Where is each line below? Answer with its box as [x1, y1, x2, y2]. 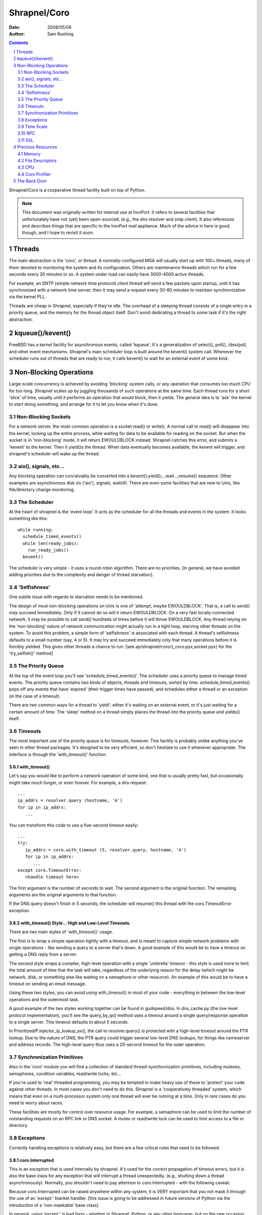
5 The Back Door [13, 178, 47, 184]
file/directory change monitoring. [9, 486, 75, 492]
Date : [9, 24, 20, 30]
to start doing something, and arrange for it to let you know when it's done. [9, 401, 159, 407]
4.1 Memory [17, 151, 41, 156]
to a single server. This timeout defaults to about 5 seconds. [9, 1019, 129, 1025]
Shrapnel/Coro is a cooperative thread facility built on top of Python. [9, 187, 146, 193]
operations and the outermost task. [9, 996, 80, 1002]
